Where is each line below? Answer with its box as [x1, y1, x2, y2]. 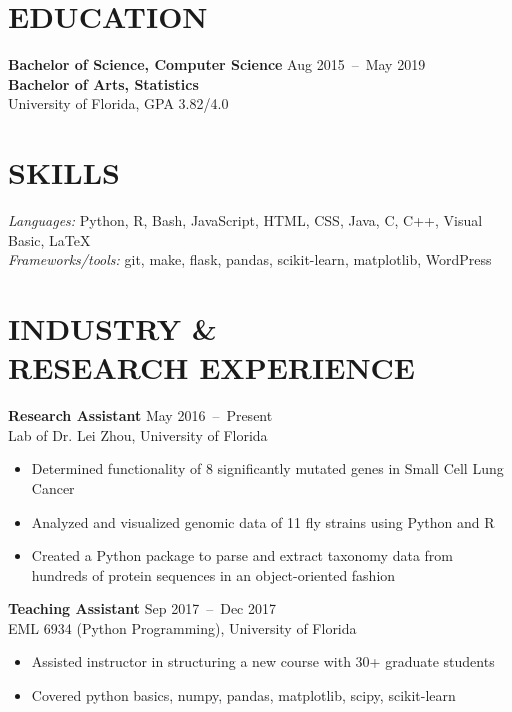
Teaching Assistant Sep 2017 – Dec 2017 [8, 598, 276, 619]
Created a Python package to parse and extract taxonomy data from [31, 545, 453, 566]
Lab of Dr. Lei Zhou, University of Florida [8, 424, 268, 445]
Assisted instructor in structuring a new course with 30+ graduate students [31, 651, 495, 672]
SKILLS [8, 152, 120, 193]
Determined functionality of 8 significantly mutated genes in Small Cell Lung [31, 458, 504, 479]
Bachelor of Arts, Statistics [8, 73, 199, 94]
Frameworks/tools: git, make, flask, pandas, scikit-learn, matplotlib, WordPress [8, 249, 492, 270]
